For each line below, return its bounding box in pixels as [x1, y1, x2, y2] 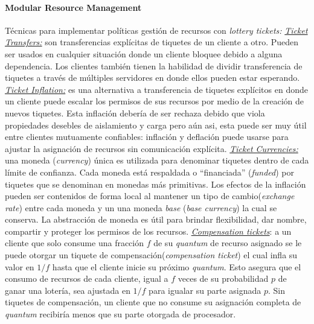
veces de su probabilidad [178, 272, 269, 285]
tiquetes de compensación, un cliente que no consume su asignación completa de [5, 296, 301, 308]
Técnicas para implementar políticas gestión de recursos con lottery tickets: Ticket [5, 24, 308, 36]
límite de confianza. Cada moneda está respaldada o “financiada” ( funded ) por [5, 165, 295, 178]
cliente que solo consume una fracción [5, 237, 144, 249]
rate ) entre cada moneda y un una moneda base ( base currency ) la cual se [5, 201, 277, 214]
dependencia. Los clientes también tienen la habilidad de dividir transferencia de [5, 59, 303, 72]
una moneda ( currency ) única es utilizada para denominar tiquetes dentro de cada [5, 154, 309, 167]
